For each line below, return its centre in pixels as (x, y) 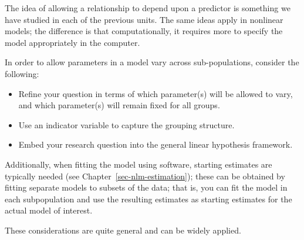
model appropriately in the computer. (72, 42)
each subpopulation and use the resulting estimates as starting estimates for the (148, 199)
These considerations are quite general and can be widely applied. (123, 230)
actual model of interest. (49, 210)
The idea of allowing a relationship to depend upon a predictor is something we (148, 8)
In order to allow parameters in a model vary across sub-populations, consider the (152, 62)
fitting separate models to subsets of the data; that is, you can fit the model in (146, 187)
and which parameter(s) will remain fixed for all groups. (119, 105)
